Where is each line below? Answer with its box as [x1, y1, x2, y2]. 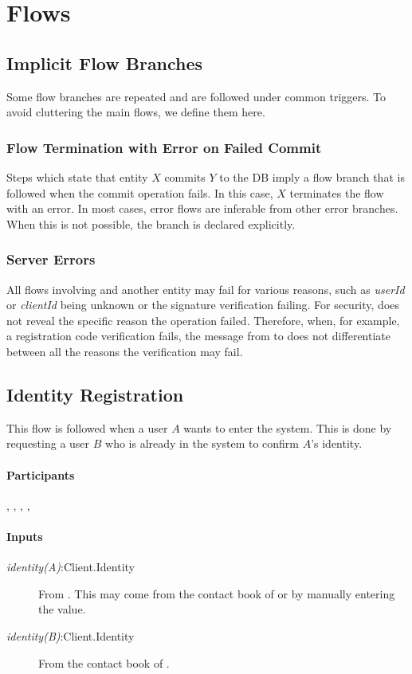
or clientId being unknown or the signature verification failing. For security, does [6, 296, 400, 313]
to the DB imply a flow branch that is [219, 168, 405, 185]
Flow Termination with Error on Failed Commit [6, 137, 322, 157]
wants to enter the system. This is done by [183, 419, 392, 436]
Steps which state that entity [6, 168, 148, 185]
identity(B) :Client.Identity [6, 627, 135, 644]
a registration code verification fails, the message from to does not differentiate [6, 327, 390, 344]
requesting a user [6, 435, 90, 452]
